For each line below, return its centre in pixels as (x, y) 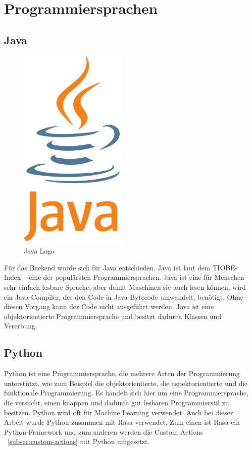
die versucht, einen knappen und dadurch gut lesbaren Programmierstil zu (117, 402)
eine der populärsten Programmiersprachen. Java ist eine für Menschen (137, 277)
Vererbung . (21, 326)
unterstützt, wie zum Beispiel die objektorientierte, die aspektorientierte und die (126, 383)
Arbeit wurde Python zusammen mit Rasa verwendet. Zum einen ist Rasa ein (122, 422)
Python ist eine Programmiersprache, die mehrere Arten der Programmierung (122, 373)
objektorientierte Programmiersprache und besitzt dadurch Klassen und (113, 316)
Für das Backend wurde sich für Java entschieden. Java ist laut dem (107, 267)
